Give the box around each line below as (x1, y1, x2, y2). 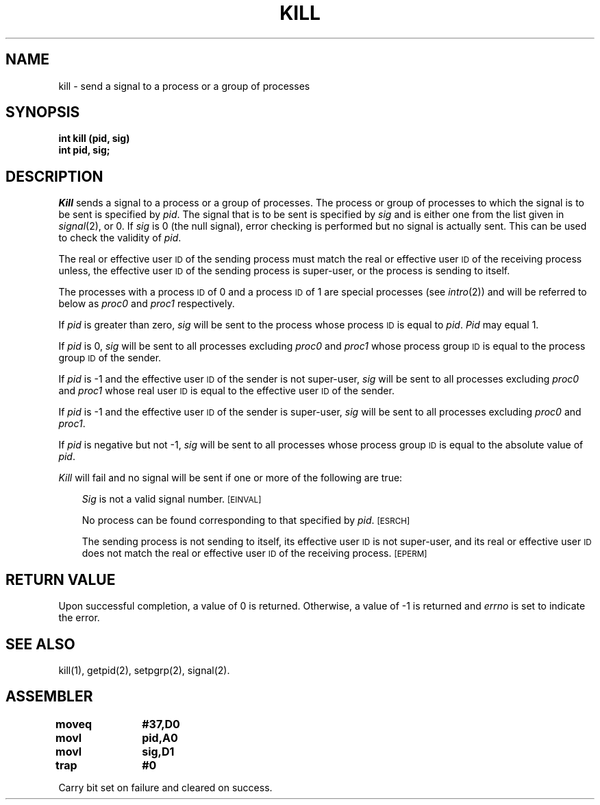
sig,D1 (142, 744, 175, 758)
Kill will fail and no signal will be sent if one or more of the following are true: (58, 472, 403, 484)
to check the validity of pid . (58, 232, 182, 244)
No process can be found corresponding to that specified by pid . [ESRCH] (82, 514, 410, 527)
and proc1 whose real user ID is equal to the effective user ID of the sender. (58, 385, 395, 397)
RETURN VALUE (5, 570, 116, 588)
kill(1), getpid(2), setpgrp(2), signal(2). (58, 664, 230, 676)
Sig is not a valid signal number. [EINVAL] (82, 493, 262, 505)
